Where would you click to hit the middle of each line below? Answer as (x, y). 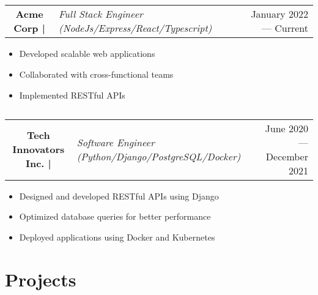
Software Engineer (116, 142)
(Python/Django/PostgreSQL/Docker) (159, 156)
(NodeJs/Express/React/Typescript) (135, 28)
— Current (285, 28)
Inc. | (38, 163)
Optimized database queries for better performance (115, 216)
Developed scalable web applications (87, 54)
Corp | (29, 28)
